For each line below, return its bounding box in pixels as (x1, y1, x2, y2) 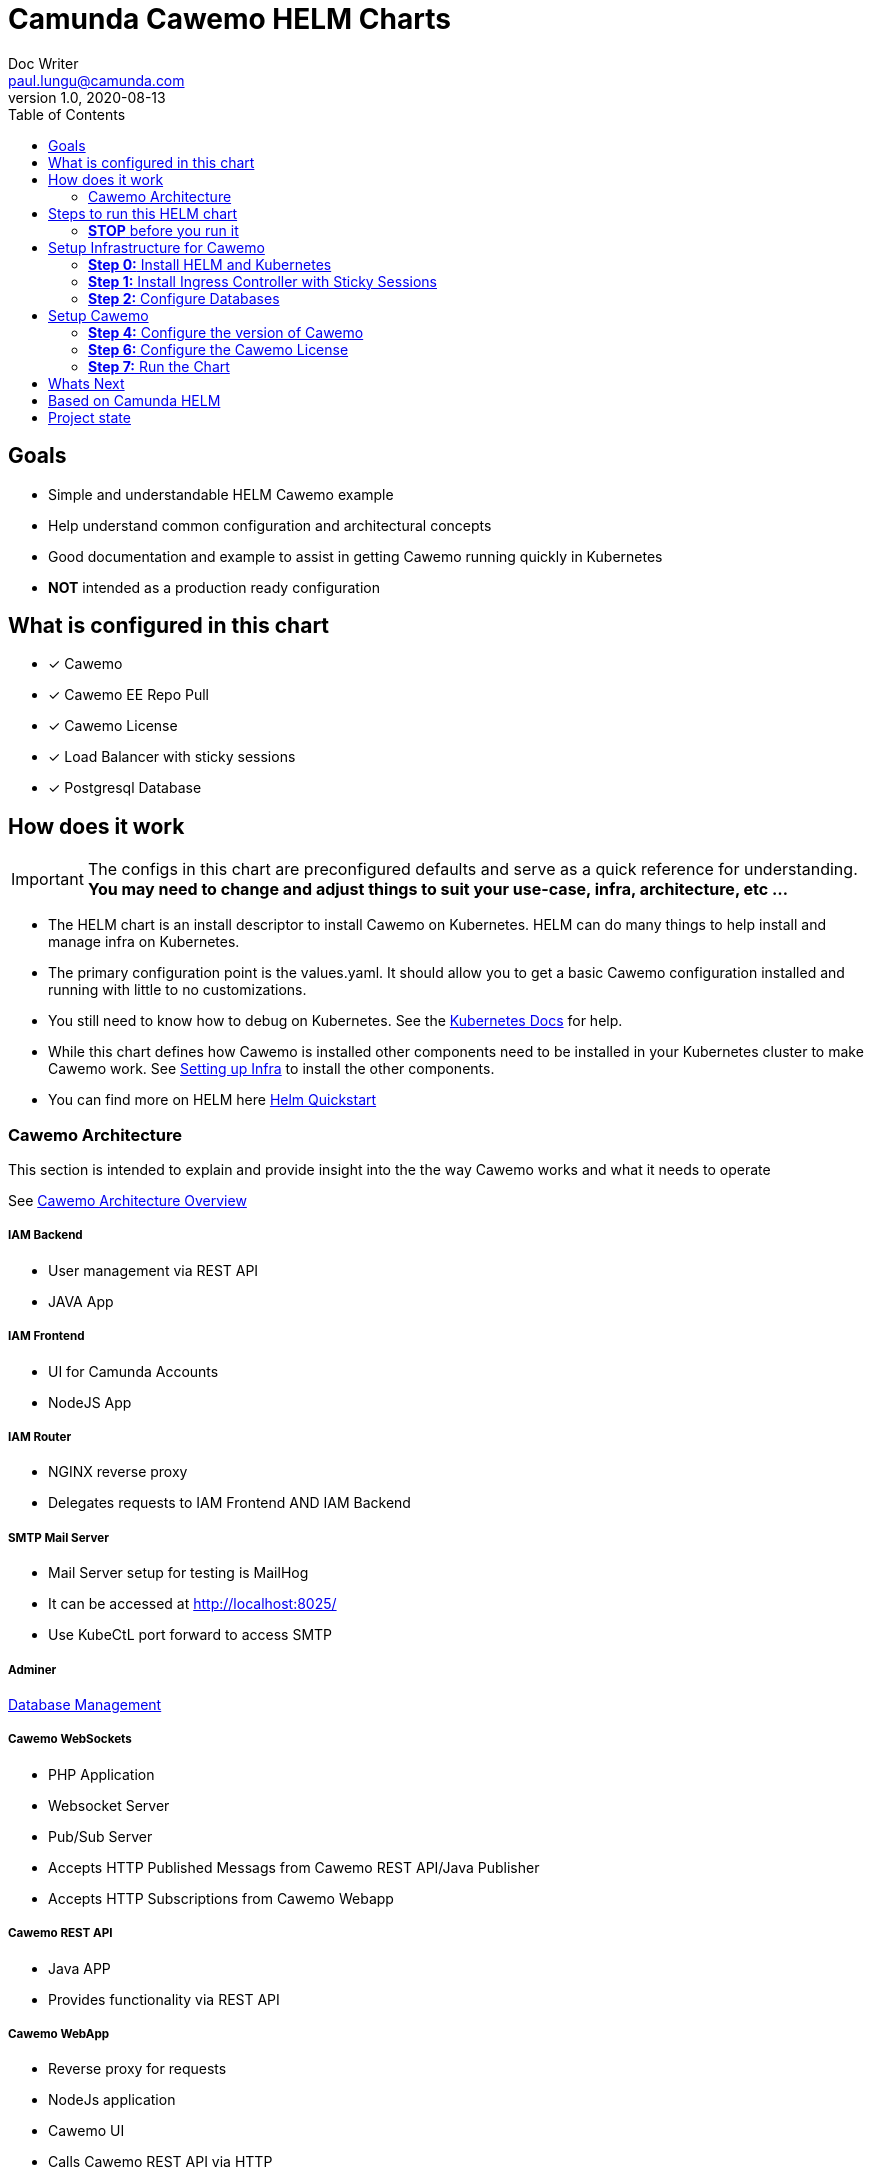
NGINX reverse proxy (48, 1463, 188, 1481)
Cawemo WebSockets (8, 1732, 132, 1747)
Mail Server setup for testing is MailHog (48, 1564, 309, 1582)
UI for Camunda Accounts (48, 1362, 219, 1380)
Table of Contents (8, 105, 126, 123)
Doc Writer (8, 54, 79, 72)
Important (11, 869, 84, 890)
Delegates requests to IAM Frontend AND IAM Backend (48, 1494, 411, 1512)
